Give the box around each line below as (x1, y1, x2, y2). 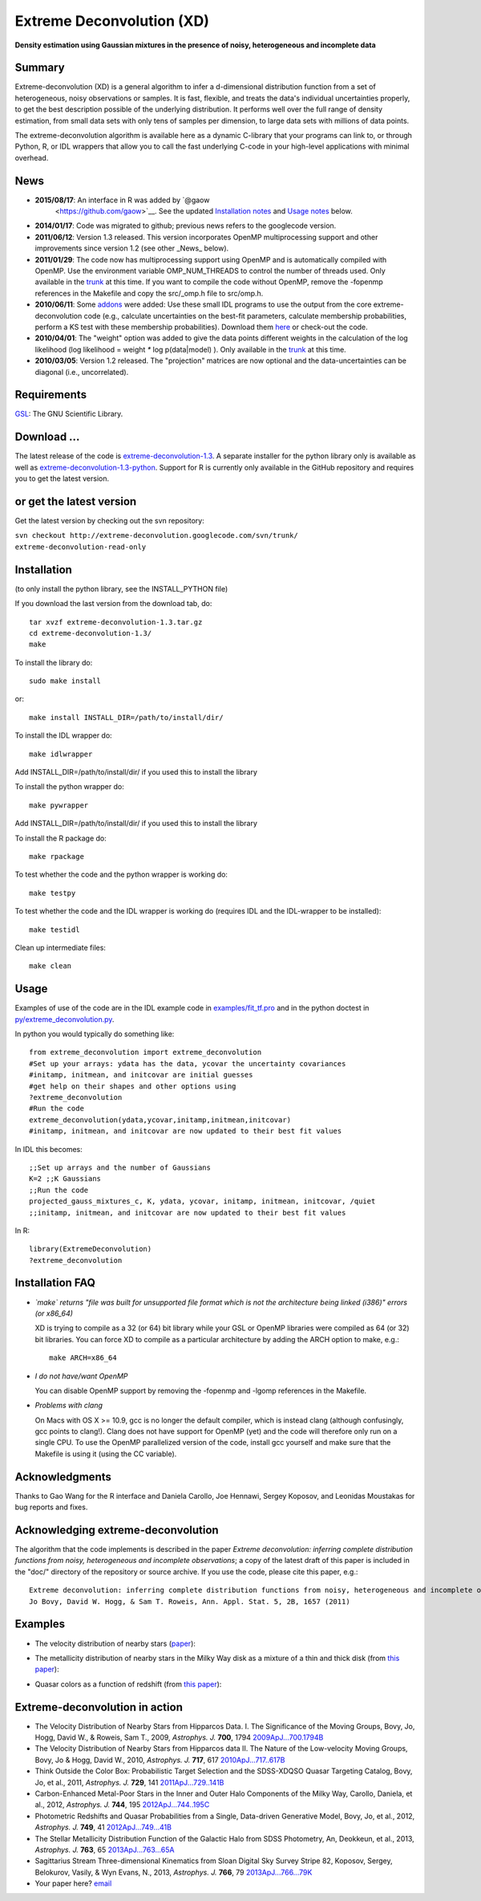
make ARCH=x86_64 (49, 1353, 117, 1362)
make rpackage (29, 852, 84, 861)
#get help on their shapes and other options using (29, 1081, 236, 1091)
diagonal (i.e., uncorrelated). (34, 367, 129, 377)
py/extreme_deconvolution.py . (14, 1014, 115, 1024)
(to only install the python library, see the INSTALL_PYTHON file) (14, 584, 228, 593)
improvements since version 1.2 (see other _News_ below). (34, 243, 229, 253)
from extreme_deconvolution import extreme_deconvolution (29, 1048, 262, 1057)
